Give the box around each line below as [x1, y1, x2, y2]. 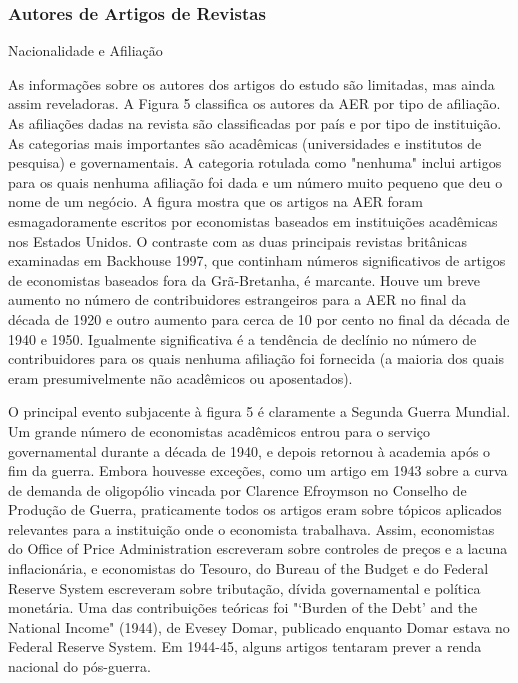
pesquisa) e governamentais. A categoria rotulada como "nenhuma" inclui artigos [8, 152, 502, 173]
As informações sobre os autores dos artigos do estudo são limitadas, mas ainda [8, 73, 495, 94]
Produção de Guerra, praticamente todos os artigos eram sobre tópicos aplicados [8, 499, 502, 520]
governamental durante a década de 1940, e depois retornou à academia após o [8, 440, 491, 461]
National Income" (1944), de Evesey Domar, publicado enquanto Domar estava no [8, 616, 510, 637]
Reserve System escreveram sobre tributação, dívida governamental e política [8, 577, 481, 598]
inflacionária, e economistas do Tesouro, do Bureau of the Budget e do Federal [8, 558, 489, 579]
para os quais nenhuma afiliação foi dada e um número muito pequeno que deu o [8, 171, 503, 192]
